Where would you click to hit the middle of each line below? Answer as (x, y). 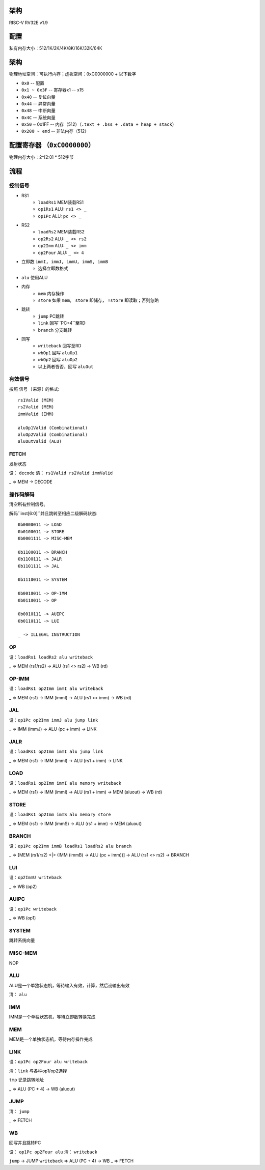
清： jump (19, 1111)
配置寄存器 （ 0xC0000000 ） (52, 145)
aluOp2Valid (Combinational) (53, 434)
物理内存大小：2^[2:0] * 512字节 (41, 157)
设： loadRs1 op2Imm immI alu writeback (56, 688)
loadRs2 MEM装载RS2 (61, 232)
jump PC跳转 (51, 316)
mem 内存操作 (51, 293)
